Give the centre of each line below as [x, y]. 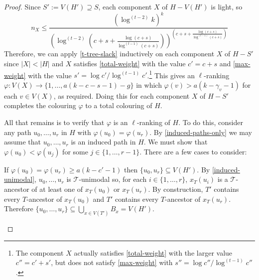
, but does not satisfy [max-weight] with [112, 262]
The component [40, 252]
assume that [23, 142]
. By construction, [176, 189]
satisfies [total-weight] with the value [129, 63]
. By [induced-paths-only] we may [201, 132]
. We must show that [176, 142]
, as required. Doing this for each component [122, 95]
